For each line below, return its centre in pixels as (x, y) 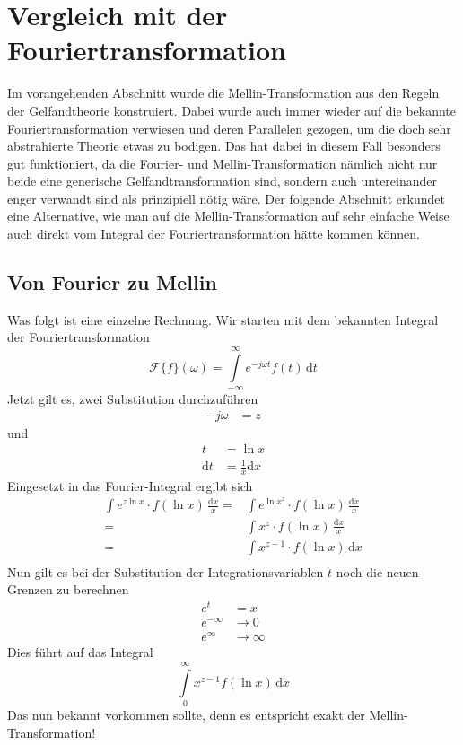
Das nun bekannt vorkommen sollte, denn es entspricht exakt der (186, 715)
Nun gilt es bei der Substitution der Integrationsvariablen (166, 571)
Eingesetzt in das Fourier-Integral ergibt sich (130, 485)
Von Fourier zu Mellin (112, 282)
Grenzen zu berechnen (68, 589)
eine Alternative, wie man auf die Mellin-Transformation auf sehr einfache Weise (228, 216)
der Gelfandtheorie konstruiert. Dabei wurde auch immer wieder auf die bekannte (232, 110)
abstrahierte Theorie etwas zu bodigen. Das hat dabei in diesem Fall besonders (224, 146)
